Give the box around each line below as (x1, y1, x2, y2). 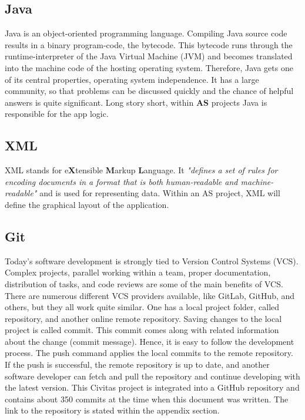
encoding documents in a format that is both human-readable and (5, 175, 238, 187)
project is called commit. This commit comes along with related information (5, 324, 279, 336)
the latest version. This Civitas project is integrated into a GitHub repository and (5, 381, 300, 394)
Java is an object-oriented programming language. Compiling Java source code (5, 27, 287, 39)
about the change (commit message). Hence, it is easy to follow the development (5, 335, 294, 347)
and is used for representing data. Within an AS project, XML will (39, 187, 280, 199)
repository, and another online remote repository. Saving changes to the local (5, 312, 282, 324)
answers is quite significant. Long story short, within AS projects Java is (5, 96, 267, 108)
